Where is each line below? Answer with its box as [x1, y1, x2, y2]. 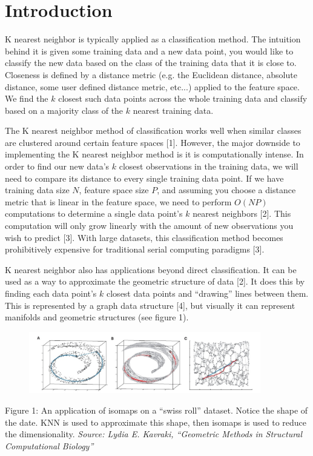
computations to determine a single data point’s [5, 207, 183, 220]
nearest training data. [133, 104, 214, 116]
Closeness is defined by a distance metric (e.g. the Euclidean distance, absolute [5, 68, 297, 81]
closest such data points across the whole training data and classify [58, 92, 308, 105]
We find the [5, 92, 48, 105]
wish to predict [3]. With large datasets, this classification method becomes [5, 231, 283, 243]
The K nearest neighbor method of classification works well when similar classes [5, 124, 301, 137]
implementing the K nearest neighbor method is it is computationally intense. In [5, 148, 304, 160]
